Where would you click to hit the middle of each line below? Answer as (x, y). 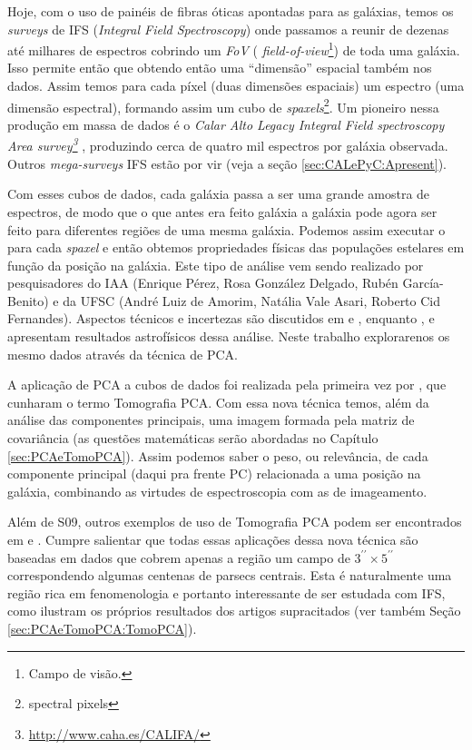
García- (423, 283)
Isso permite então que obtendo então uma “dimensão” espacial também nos (220, 68)
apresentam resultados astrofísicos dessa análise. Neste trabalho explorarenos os (229, 336)
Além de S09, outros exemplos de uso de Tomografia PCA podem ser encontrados (235, 522)
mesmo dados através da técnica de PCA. (123, 354)
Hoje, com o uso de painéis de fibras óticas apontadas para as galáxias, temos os (231, 11)
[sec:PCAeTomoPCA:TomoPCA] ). (102, 628)
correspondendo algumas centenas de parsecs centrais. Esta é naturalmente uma (230, 575)
